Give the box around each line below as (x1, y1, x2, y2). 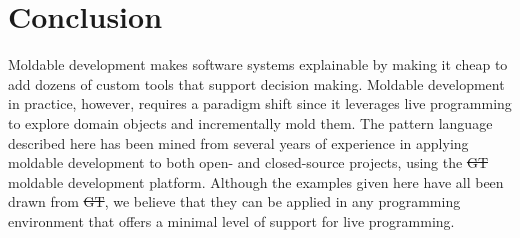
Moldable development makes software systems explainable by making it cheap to (8, 54, 508, 75)
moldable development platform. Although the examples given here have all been (8, 171, 504, 192)
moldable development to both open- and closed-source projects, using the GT (8, 152, 488, 173)
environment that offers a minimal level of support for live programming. (8, 210, 455, 231)
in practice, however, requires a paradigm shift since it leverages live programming (8, 93, 512, 114)
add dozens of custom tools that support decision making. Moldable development (8, 73, 505, 94)
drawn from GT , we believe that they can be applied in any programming (8, 191, 461, 212)
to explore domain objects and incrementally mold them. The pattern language (8, 112, 493, 133)
